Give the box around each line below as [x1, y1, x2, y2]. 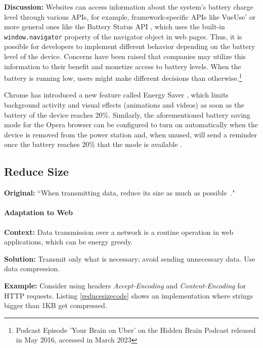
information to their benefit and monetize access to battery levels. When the [4, 61, 241, 71]
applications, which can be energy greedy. [4, 236, 133, 247]
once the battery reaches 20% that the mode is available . [4, 139, 183, 150]
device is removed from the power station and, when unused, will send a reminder [4, 129, 257, 139]
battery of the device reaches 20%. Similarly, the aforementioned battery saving [4, 109, 250, 120]
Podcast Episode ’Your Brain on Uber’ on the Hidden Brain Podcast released [16, 324, 256, 335]
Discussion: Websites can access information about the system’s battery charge [4, 2, 253, 12]
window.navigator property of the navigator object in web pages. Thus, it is [4, 31, 242, 41]
